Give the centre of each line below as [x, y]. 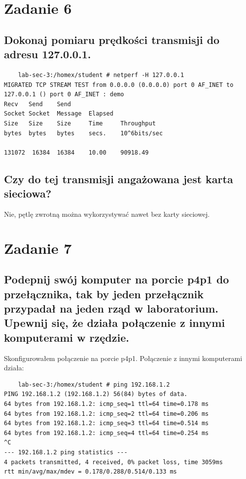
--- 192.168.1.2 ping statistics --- [66, 452]
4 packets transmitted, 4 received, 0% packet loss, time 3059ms [113, 462]
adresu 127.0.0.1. [48, 54]
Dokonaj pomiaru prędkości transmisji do [112, 39]
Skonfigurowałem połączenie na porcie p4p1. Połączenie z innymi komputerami [123, 358]
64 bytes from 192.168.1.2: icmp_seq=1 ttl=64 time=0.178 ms [106, 404]
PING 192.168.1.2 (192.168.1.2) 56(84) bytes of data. [96, 394]
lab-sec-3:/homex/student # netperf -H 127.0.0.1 [101, 75]
